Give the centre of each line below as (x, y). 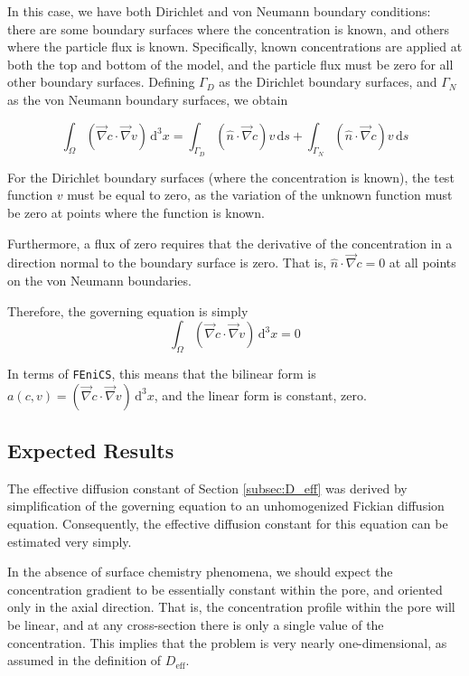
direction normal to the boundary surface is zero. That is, (167, 263)
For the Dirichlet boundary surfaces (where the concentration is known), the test (231, 177)
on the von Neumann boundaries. (99, 280)
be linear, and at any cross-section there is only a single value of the (196, 624)
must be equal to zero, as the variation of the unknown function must (260, 195)
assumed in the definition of (84, 660)
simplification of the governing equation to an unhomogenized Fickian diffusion (226, 506)
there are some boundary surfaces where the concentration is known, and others (229, 28)
